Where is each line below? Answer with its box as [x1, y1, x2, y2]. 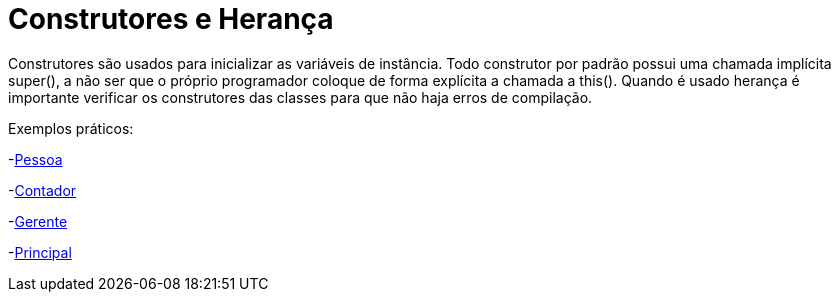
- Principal [8, 243, 72, 261]
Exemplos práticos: [8, 119, 134, 137]
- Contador [8, 181, 77, 199]
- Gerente [8, 212, 68, 230]
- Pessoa [8, 150, 63, 168]
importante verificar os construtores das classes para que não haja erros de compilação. [8, 88, 593, 106]
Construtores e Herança [8, 2, 334, 36]
